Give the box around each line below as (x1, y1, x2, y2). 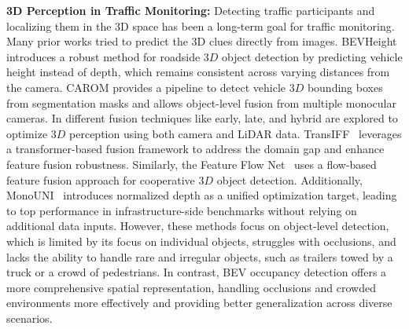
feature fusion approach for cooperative (6, 171, 195, 188)
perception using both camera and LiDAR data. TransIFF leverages (69, 125, 402, 141)
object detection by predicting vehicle (222, 48, 403, 64)
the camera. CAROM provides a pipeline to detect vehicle (6, 79, 286, 95)
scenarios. (6, 309, 53, 326)
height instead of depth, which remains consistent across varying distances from (6, 64, 390, 80)
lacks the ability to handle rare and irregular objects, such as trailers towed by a (6, 248, 393, 265)
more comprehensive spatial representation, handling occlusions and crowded (6, 279, 376, 295)
